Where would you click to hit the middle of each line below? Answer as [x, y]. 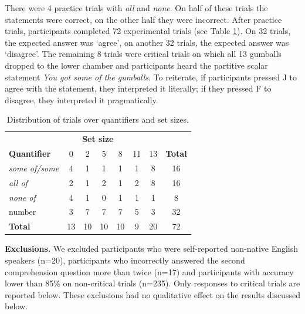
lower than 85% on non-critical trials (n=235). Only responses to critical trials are [152, 283]
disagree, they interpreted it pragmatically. [82, 99]
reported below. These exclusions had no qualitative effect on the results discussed [152, 294]
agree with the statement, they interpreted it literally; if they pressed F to [138, 88]
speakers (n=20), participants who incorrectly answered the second [125, 260]
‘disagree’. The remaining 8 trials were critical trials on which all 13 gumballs [143, 54]
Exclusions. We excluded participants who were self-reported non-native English [152, 249]
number [23, 212]
